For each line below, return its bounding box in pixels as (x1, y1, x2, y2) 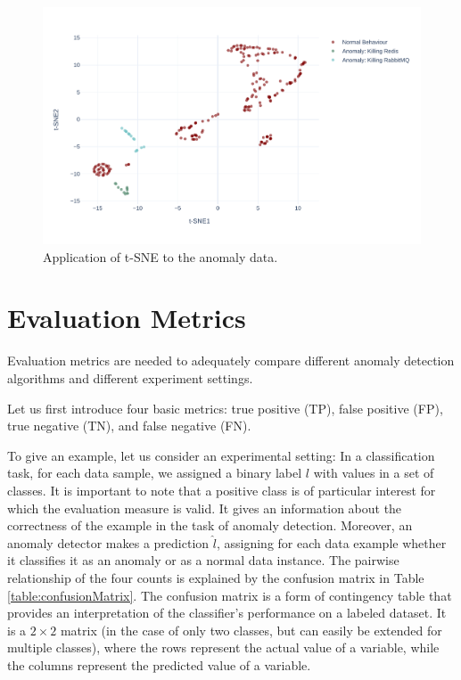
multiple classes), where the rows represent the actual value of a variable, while (7, 638, 440, 657)
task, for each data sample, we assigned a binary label (7, 463, 302, 482)
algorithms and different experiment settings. (7, 368, 253, 387)
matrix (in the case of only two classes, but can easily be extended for (60, 620, 442, 639)
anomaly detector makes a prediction (7, 533, 210, 552)
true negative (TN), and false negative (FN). (7, 416, 251, 435)
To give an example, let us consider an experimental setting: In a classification (7, 446, 435, 464)
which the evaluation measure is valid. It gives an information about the (7, 498, 402, 517)
